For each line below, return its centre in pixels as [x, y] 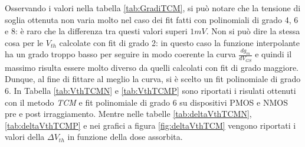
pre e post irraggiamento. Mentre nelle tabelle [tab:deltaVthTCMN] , [128, 114]
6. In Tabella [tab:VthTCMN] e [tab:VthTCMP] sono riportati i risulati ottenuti [150, 91]
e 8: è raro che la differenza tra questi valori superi [96, 31]
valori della [25, 137]
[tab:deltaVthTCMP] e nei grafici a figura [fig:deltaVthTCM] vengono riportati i [150, 125]
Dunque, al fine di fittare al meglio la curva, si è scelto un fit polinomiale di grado [153, 79]
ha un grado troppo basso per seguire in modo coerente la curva [120, 54]
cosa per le [24, 42]
